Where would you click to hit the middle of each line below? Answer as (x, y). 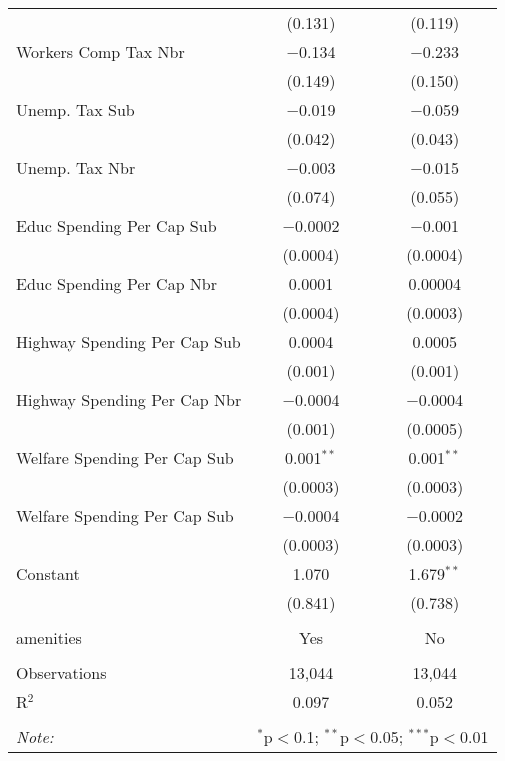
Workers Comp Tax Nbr (100, 51)
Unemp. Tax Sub (75, 109)
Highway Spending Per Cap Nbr (129, 399)
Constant (48, 573)
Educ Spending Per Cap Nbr (117, 283)
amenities (49, 637)
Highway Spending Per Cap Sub (128, 341)
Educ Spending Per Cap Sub (116, 225)
